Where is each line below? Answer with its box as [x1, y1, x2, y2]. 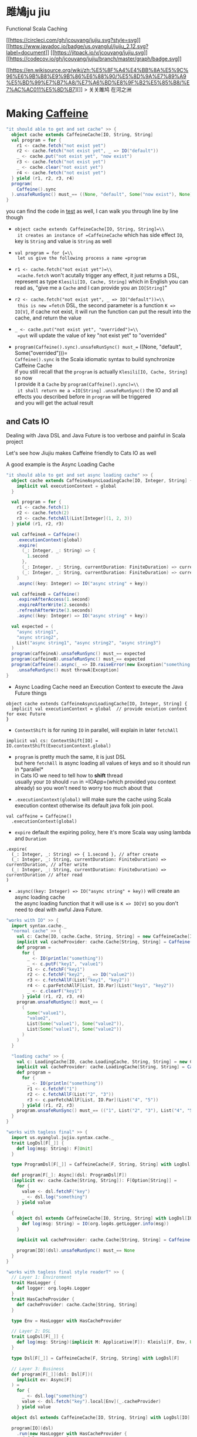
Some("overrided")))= [14, 349, 68, 356]
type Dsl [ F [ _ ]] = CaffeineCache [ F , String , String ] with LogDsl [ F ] [11, 1355, 180, 1361]
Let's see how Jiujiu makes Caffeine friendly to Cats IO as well [6, 449, 157, 456]
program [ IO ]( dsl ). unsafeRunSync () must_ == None [16, 1247, 135, 1253]
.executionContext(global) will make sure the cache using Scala [14, 796, 172, 803]
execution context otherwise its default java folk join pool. [14, 801, 154, 809]
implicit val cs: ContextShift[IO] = [6, 738, 98, 743]
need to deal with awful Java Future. [14, 906, 103, 913]
